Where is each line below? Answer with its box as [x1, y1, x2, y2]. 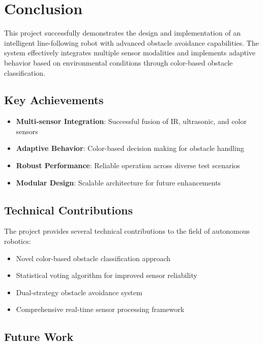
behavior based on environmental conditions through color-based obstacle [4, 57, 233, 68]
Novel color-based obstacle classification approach [16, 253, 171, 263]
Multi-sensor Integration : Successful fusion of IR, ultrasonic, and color [16, 116, 247, 127]
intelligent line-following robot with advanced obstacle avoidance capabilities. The [4, 37, 259, 48]
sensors [16, 126, 38, 136]
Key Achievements [4, 92, 104, 108]
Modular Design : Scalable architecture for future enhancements [16, 177, 221, 187]
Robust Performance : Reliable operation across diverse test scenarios [16, 160, 240, 171]
